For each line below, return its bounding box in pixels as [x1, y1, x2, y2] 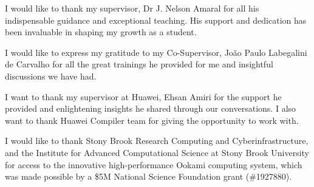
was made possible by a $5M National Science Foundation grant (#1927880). [5, 170, 292, 183]
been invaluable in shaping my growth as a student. [5, 25, 197, 38]
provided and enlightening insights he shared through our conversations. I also [5, 102, 296, 115]
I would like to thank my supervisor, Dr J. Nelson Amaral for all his [5, 2, 259, 14]
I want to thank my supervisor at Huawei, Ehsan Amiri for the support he [5, 90, 282, 103]
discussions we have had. [5, 69, 97, 82]
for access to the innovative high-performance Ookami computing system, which [5, 158, 302, 171]
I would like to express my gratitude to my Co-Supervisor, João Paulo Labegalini [5, 46, 307, 58]
